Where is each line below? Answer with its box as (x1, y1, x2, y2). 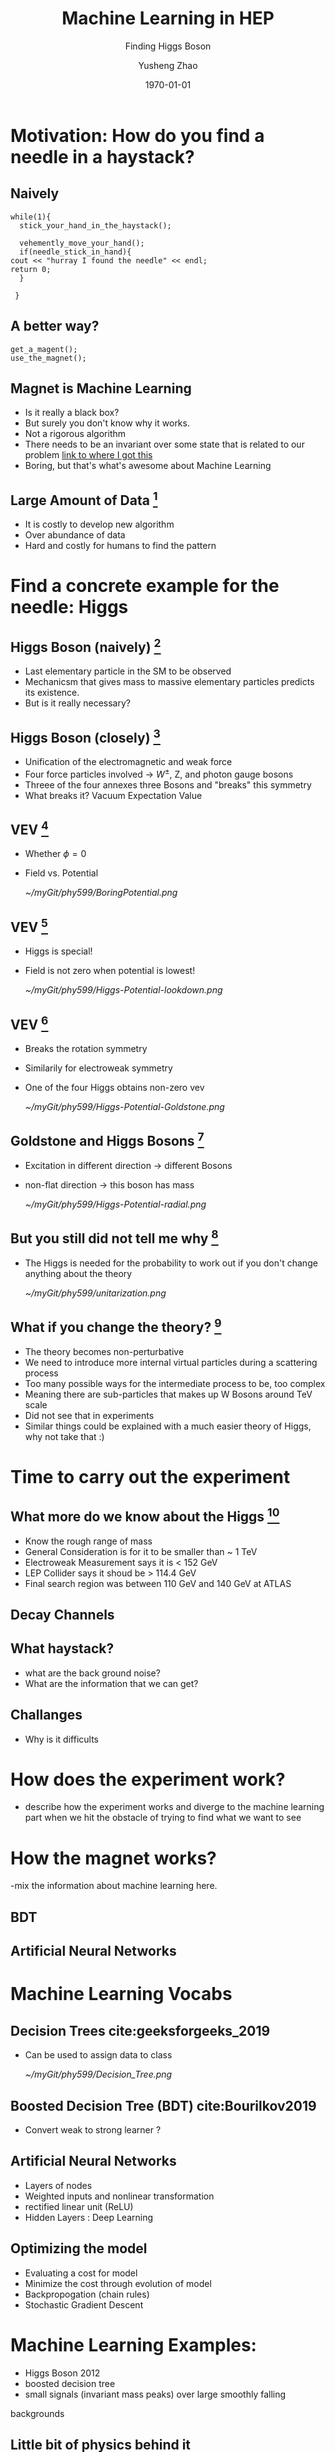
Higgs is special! (24, 945, 93, 957)
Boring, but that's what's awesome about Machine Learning (24, 460, 272, 472)
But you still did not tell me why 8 (10, 1227, 219, 1247)
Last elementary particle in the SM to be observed (24, 665, 232, 677)
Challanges (10, 1707, 83, 1724)
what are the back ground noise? (24, 1667, 161, 1679)
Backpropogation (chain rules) (24, 2288, 150, 2300)
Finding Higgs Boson (124, 40, 212, 52)
